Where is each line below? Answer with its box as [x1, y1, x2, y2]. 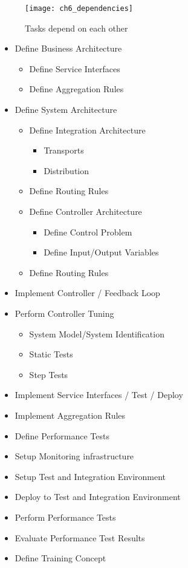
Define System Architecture [15, 103, 117, 116]
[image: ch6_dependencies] [25, 4, 133, 13]
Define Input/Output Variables [44, 246, 159, 259]
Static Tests [29, 348, 73, 360]
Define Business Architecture [15, 42, 122, 55]
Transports [44, 144, 84, 157]
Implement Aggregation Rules [15, 408, 126, 421]
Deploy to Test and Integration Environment [15, 490, 181, 503]
